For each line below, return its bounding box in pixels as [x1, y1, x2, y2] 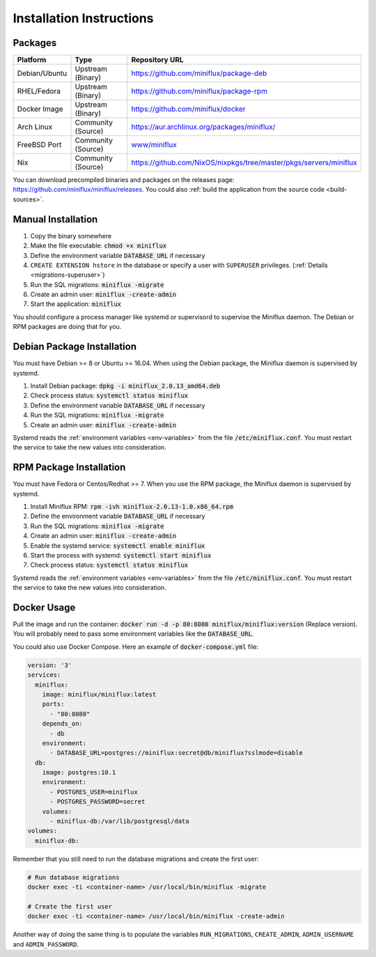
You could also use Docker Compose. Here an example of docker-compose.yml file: [13, 642, 259, 651]
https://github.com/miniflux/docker [131, 105, 246, 114]
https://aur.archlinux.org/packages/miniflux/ [131, 122, 276, 132]
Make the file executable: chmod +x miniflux [30, 241, 167, 250]
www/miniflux [131, 140, 177, 150]
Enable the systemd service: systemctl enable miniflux [30, 541, 205, 550]
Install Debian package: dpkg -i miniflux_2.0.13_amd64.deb [30, 381, 221, 390]
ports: [42, 700, 65, 708]
